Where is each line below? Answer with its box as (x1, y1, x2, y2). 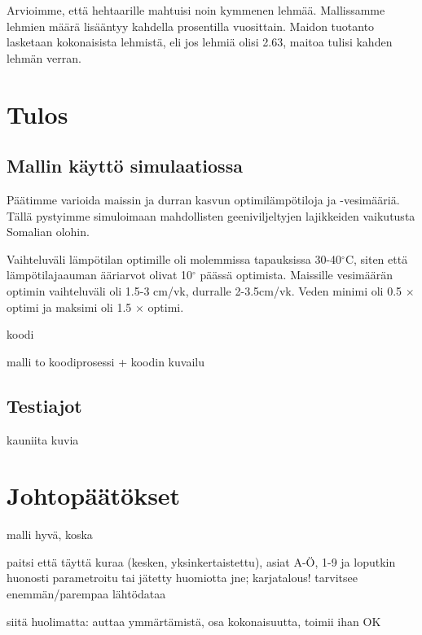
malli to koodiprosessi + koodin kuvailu (7, 353, 204, 370)
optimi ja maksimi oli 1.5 (7, 298, 132, 315)
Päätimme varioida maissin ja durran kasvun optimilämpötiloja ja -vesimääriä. (7, 190, 400, 208)
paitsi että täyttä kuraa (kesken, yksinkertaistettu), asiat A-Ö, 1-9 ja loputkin (7, 553, 396, 570)
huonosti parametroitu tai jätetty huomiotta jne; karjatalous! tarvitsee (7, 569, 358, 586)
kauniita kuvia (7, 431, 79, 448)
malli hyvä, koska (7, 526, 93, 543)
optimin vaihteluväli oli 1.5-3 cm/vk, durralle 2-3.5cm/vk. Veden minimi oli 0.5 (7, 282, 402, 299)
